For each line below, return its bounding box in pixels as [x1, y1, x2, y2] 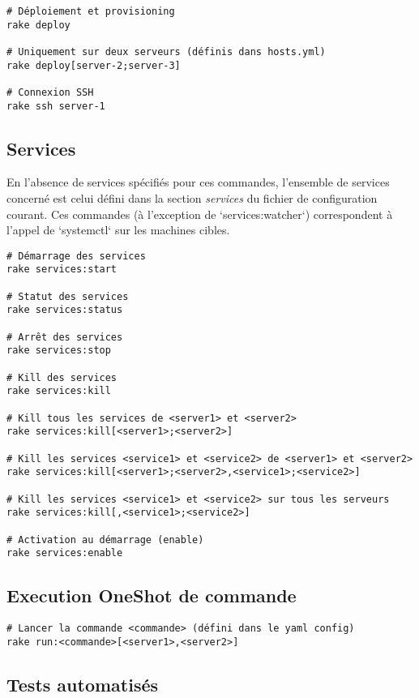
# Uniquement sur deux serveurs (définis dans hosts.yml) [6, 45, 326, 58]
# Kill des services [6, 371, 118, 383]
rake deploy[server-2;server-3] [6, 59, 181, 71]
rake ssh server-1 [6, 100, 105, 112]
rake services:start [6, 263, 118, 276]
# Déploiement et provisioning [6, 6, 175, 17]
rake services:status [6, 304, 123, 316]
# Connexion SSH [6, 86, 94, 98]
